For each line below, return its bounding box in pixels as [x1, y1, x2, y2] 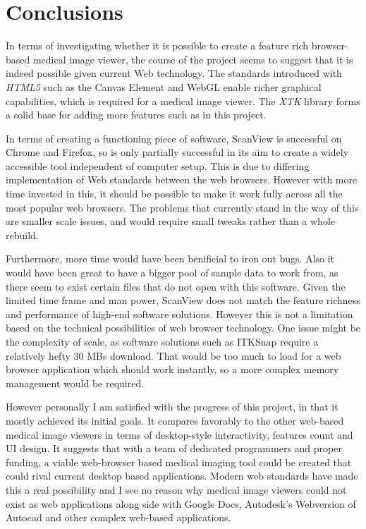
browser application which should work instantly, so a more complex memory [6, 362, 339, 377]
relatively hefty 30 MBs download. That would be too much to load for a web [6, 348, 341, 363]
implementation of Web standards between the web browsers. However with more [6, 172, 358, 187]
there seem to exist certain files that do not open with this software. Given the [6, 279, 346, 293]
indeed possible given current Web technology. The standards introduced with [6, 66, 342, 80]
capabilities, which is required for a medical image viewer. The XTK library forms [6, 93, 360, 108]
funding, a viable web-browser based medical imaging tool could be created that [6, 454, 352, 469]
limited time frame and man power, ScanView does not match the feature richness [6, 293, 360, 308]
